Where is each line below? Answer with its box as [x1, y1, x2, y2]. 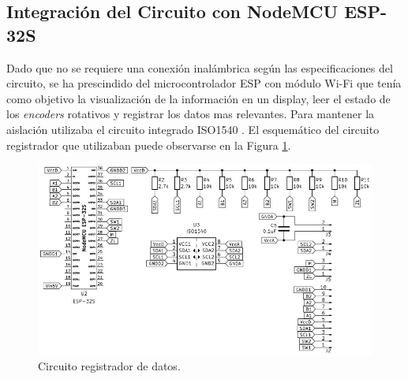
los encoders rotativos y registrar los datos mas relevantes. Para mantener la [6, 106, 375, 122]
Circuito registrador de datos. [38, 358, 181, 374]
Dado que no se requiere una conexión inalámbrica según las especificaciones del [6, 59, 393, 76]
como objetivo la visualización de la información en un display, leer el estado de [6, 90, 391, 106]
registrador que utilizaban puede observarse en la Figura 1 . [6, 136, 291, 153]
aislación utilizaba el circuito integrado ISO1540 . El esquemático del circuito [6, 121, 380, 137]
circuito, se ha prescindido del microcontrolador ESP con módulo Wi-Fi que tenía [6, 75, 402, 91]
